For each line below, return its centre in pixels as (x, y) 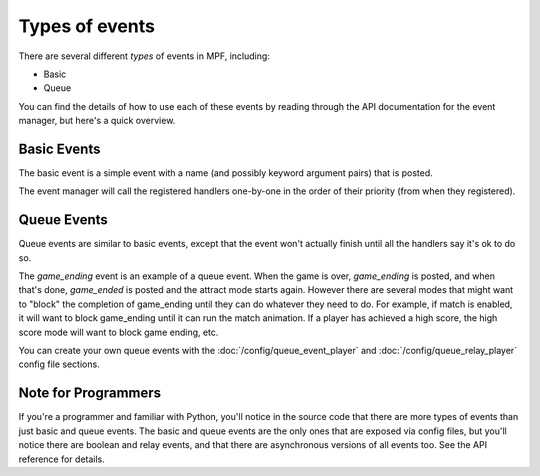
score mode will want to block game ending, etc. (118, 332)
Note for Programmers (90, 393)
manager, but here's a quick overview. (97, 121)
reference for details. (61, 459)
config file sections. (59, 364)
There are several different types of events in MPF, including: (144, 56)
